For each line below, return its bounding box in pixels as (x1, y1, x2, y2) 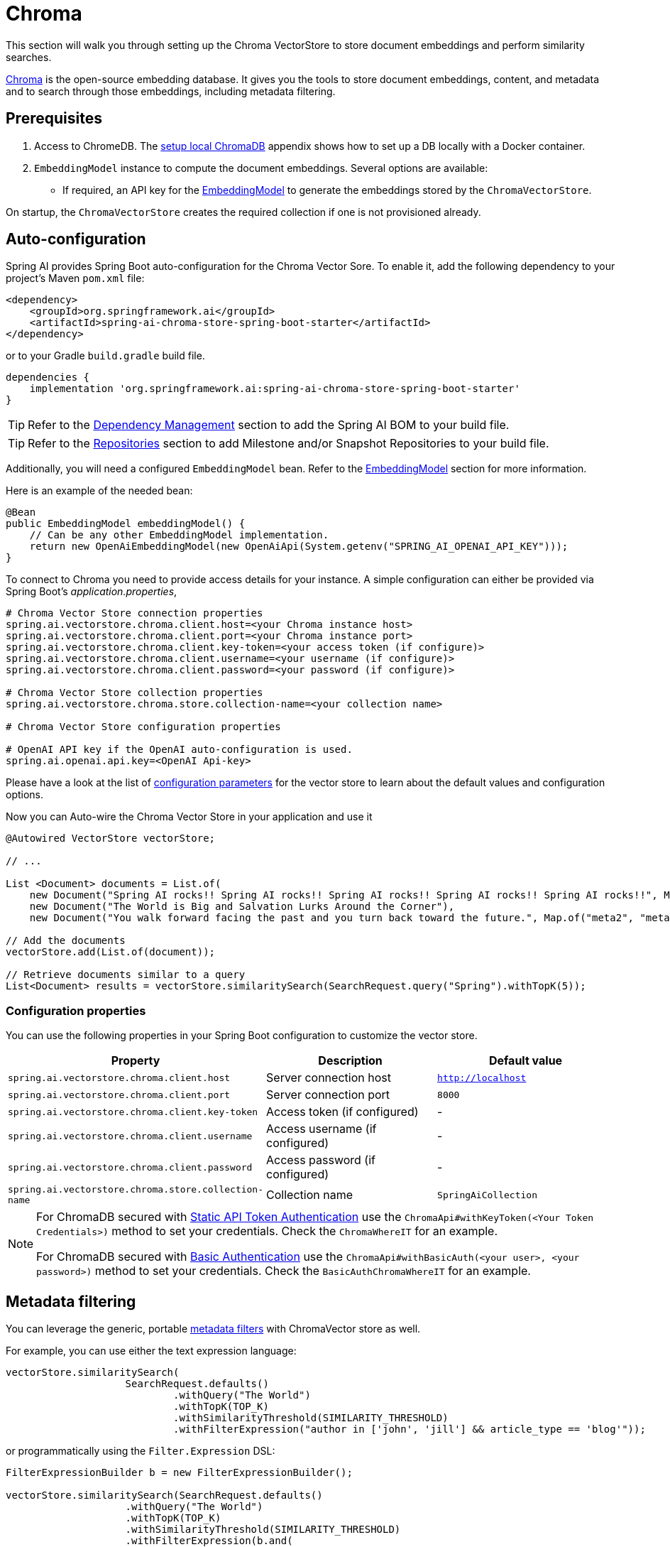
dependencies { (6, 371, 90, 384)
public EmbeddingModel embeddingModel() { (6, 518, 246, 530)
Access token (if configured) (266, 1104, 419, 1119)
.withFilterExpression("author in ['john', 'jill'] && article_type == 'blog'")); (173, 1423, 646, 1435)
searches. (6, 50, 52, 63)
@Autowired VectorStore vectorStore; (6, 832, 216, 845)
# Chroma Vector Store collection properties (6, 687, 263, 699)
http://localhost (437, 1072, 527, 1083)
